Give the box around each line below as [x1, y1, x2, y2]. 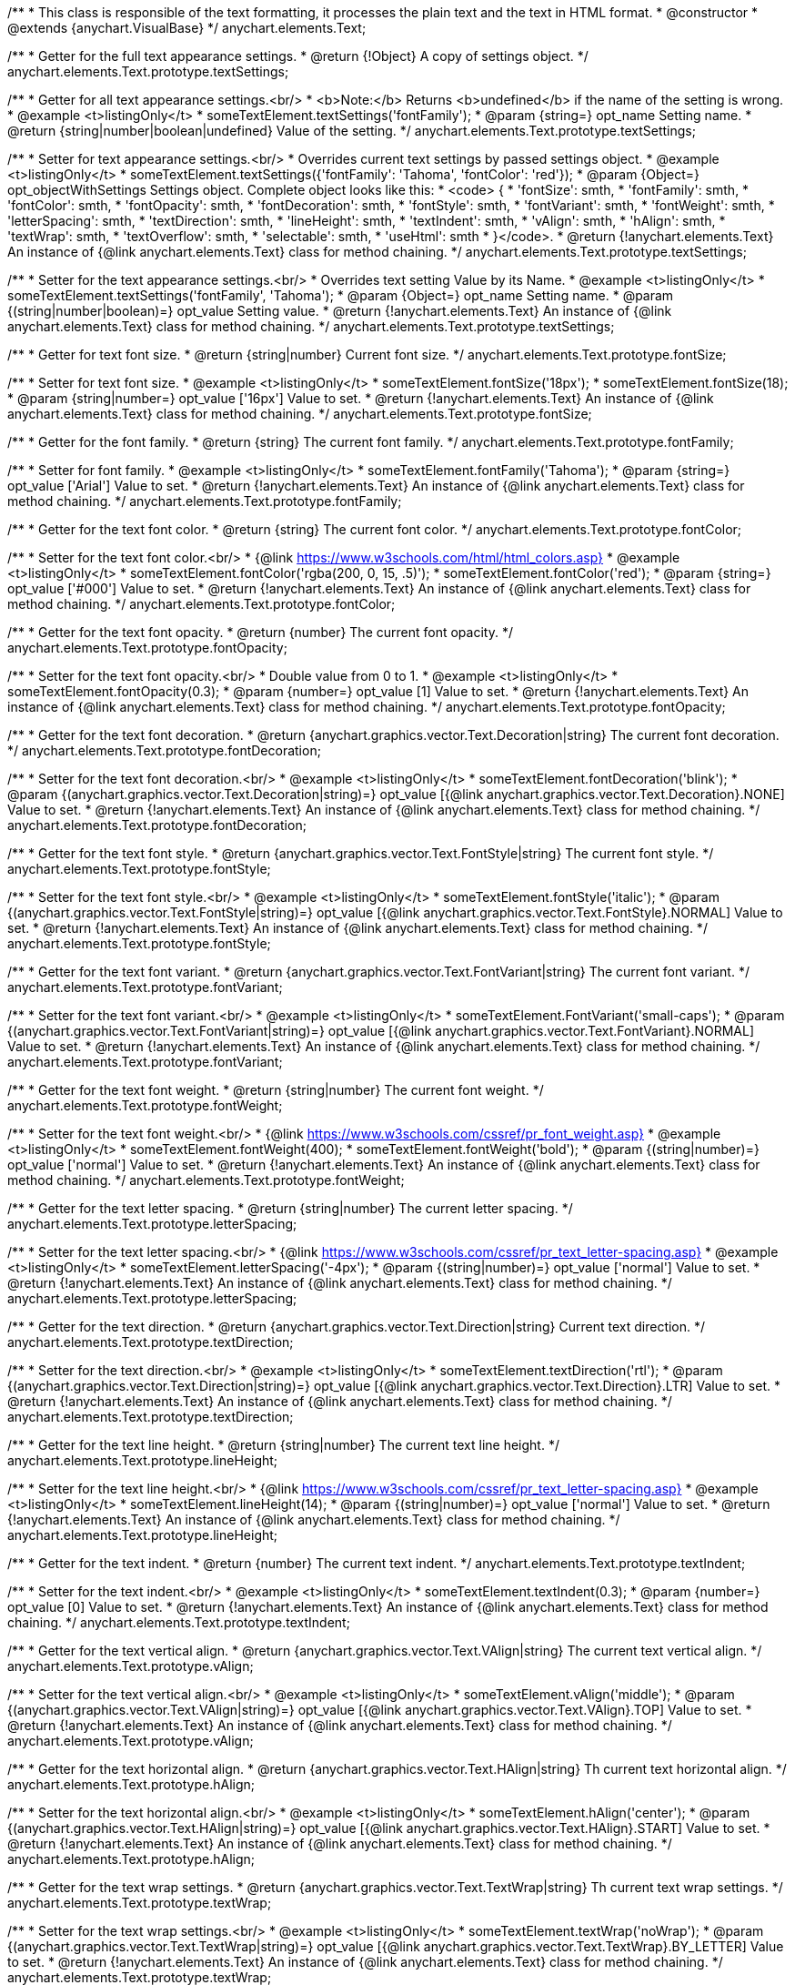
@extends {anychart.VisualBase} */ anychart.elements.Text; [7, 20, 367, 35]
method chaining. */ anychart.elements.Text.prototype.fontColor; [7, 596, 396, 612]
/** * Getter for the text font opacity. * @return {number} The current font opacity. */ [7, 624, 513, 640]
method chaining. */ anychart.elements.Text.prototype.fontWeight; [7, 1172, 405, 1188]
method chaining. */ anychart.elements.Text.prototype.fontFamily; [7, 493, 402, 509]
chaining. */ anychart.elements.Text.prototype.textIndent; [7, 1615, 350, 1630]
